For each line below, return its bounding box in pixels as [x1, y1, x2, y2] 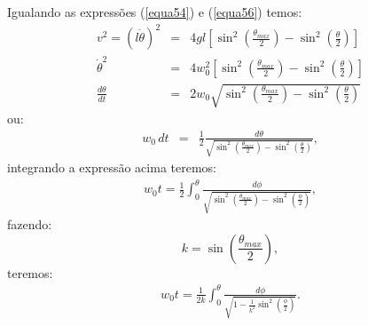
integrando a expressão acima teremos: [7, 158, 216, 177]
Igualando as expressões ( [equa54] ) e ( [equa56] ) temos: [7, 3, 302, 20]
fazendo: [7, 215, 52, 234]
